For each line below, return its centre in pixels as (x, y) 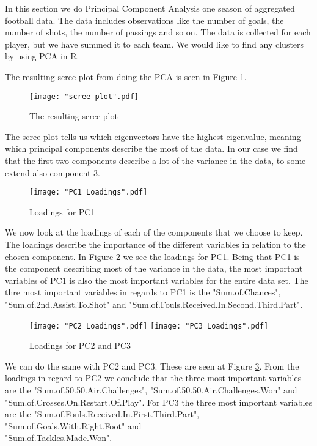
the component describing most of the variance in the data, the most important (154, 268)
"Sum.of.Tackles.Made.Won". (59, 438)
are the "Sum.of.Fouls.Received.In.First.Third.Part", (102, 414)
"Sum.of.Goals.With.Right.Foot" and (73, 426)
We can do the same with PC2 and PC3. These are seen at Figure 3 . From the (152, 366)
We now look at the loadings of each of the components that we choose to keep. (154, 232)
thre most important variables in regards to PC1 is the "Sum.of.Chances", (143, 292)
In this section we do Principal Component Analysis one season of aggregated (150, 8)
